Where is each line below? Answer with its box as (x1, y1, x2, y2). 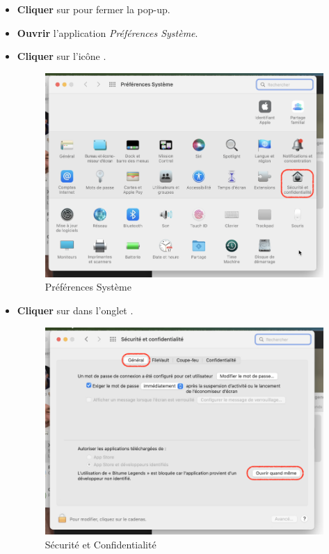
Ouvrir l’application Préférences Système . (17, 25, 198, 40)
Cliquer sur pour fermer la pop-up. (17, 2, 170, 16)
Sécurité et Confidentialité (45, 537, 157, 551)
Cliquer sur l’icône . (17, 49, 106, 63)
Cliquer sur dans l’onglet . (17, 303, 134, 318)
